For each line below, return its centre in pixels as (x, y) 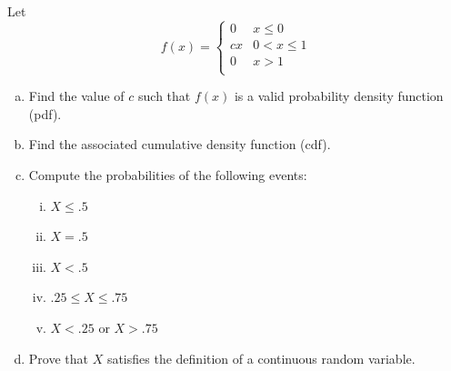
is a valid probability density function (339, 96)
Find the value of (76, 96)
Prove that (58, 358)
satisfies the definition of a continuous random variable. (261, 358)
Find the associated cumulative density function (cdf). (180, 144)
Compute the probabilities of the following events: (168, 175)
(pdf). (45, 113)
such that (165, 96)
